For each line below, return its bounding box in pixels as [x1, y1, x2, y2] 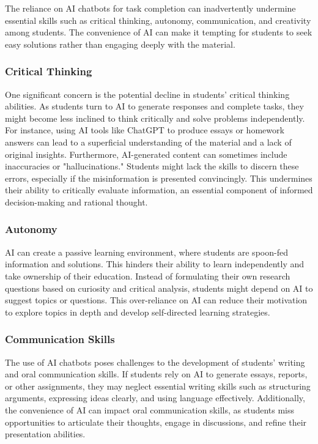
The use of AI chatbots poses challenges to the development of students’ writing [5, 355, 305, 368]
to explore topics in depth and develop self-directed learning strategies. [5, 305, 270, 318]
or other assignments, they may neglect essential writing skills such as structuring [5, 379, 311, 392]
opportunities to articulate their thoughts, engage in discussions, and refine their [5, 415, 307, 428]
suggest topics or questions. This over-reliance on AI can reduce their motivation [5, 294, 308, 306]
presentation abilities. [5, 427, 86, 440]
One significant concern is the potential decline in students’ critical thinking [5, 87, 290, 100]
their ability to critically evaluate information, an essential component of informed [5, 183, 313, 196]
